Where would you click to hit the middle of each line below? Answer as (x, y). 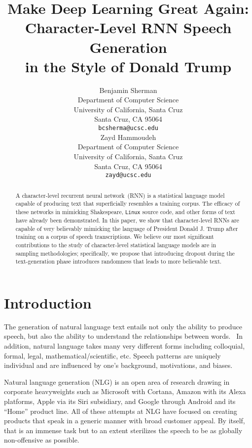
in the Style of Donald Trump (128, 66)
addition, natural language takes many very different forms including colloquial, (125, 346)
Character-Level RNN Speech (128, 27)
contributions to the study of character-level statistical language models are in (116, 245)
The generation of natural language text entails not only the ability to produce (123, 326)
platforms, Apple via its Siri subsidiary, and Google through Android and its (120, 401)
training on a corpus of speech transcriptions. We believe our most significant (115, 237)
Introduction (48, 302)
